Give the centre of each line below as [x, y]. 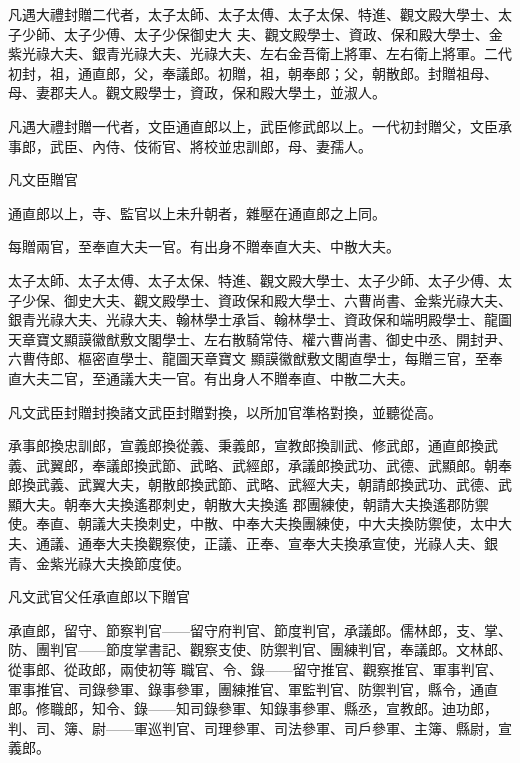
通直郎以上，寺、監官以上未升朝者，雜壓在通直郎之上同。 [197, 212]
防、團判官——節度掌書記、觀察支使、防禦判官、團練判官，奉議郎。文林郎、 [260, 649]
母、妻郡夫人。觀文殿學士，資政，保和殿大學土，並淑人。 [197, 92]
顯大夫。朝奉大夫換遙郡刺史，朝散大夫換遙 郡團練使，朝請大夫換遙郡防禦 [248, 503]
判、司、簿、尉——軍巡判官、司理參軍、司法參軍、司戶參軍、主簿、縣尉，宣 [260, 727]
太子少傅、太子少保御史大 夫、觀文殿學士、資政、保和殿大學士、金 [283, 33]
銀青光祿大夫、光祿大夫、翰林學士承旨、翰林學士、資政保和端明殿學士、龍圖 [260, 319]
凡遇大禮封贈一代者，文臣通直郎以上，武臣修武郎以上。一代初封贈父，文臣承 [260, 125]
